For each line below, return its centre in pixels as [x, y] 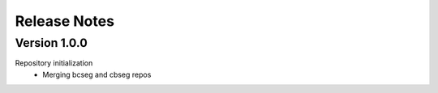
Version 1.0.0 [52, 43]
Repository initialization [54, 63]
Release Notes [65, 21]
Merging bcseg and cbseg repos [97, 74]
